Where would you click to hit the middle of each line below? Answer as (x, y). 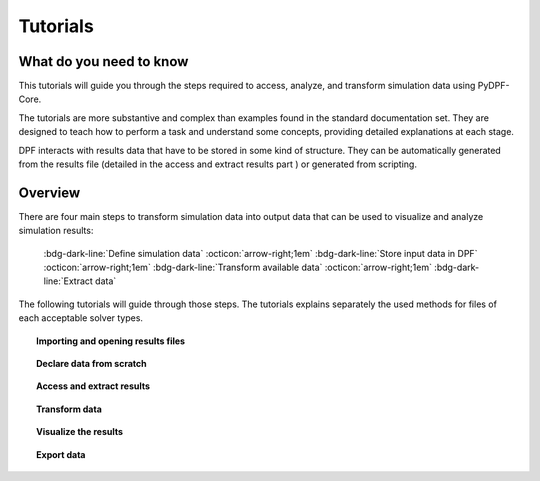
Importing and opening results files (110, 341)
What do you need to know (103, 61)
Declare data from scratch (91, 364)
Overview (49, 192)
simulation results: (56, 231)
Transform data (69, 409)
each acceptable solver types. (81, 318)
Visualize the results (80, 432)
